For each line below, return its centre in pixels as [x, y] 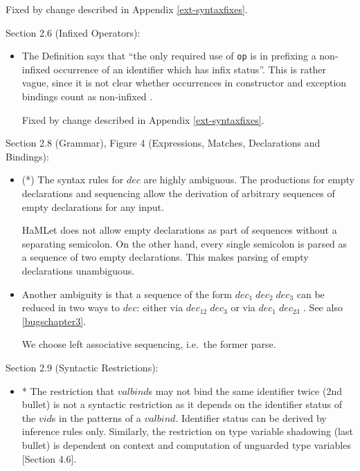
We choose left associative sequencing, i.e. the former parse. [149, 344]
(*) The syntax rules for [73, 179]
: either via [160, 307]
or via [243, 307]
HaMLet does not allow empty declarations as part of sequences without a [179, 230]
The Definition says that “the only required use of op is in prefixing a [169, 56]
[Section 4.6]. [49, 458]
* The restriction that [68, 390]
